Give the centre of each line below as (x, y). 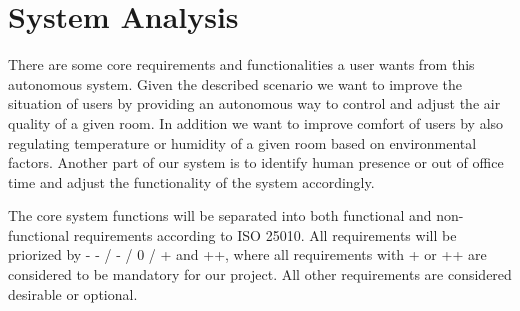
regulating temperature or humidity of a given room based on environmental (242, 142)
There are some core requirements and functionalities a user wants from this (241, 64)
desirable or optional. (73, 293)
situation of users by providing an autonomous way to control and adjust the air (254, 103)
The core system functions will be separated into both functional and (220, 215)
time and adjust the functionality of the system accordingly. (191, 181)
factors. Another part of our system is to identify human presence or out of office (256, 162)
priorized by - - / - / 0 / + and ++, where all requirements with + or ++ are (247, 254)
